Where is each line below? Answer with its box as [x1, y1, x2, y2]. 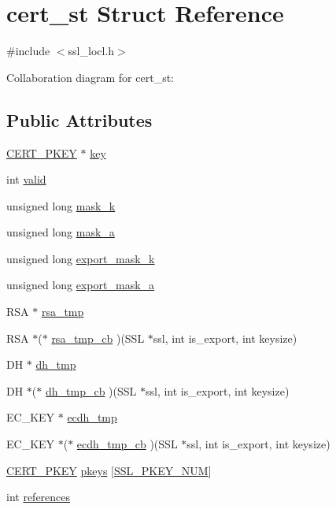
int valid [6, 171, 46, 188]
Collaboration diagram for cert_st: [6, 69, 174, 85]
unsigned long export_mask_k [6, 250, 155, 266]
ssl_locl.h [68, 43, 115, 59]
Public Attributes [6, 107, 153, 132]
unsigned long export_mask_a [6, 277, 155, 293]
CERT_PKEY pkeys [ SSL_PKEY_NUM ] [6, 462, 212, 478]
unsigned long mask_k [6, 197, 116, 214]
